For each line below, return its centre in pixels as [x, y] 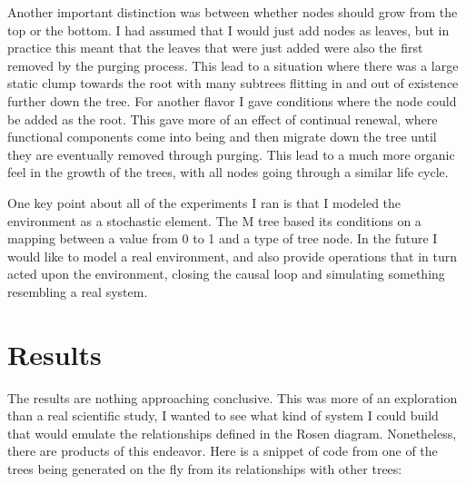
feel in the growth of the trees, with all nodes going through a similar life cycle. [228, 172]
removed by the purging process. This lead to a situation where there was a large [233, 65]
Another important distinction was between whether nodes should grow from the [233, 12]
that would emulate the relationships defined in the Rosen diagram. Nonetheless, [232, 433]
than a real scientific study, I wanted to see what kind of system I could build [223, 415]
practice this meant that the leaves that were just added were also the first [215, 48]
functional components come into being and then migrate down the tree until [222, 137]
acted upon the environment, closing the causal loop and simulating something [226, 274]
